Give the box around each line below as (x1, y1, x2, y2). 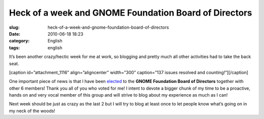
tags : (9, 44, 20, 51)
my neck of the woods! (9, 108, 56, 114)
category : (9, 38, 30, 44)
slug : (9, 24, 20, 30)
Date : (9, 31, 21, 37)
